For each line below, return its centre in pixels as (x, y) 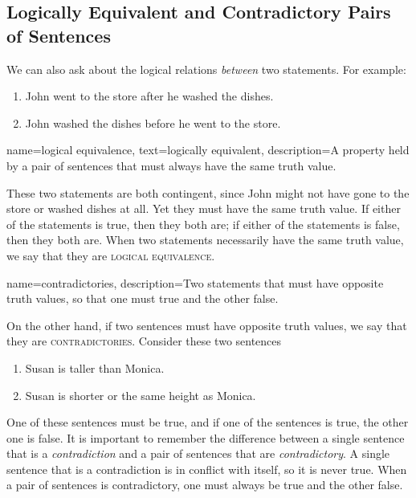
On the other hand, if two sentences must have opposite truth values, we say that (207, 325)
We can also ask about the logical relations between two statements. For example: (206, 69)
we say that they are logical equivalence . (111, 255)
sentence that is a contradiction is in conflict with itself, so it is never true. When (207, 469)
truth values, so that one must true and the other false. (143, 298)
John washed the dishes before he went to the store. (153, 122)
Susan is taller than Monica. (95, 367)
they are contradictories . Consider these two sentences (144, 341)
